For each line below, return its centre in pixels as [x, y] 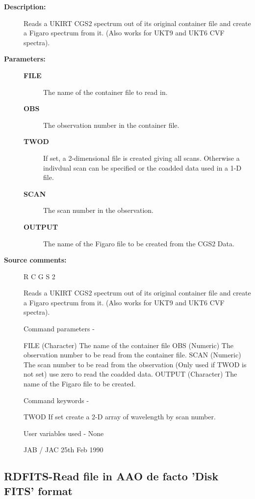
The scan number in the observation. [99, 210]
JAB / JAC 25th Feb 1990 [64, 450]
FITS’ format [38, 490]
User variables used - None [64, 433]
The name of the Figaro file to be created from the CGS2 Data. [139, 243]
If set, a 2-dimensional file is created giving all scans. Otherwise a [141, 158]
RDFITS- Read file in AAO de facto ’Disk [111, 476]
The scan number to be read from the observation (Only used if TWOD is [135, 364]
